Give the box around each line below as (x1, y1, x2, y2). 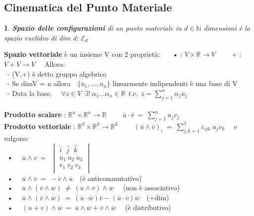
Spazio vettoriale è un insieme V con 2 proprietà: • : (4, 49, 182, 59)
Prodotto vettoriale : (4, 121, 76, 131)
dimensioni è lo (204, 23, 250, 33)
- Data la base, (7, 87, 52, 98)
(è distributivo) (125, 202, 171, 212)
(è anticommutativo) (80, 173, 142, 183)
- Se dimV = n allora (7, 78, 71, 88)
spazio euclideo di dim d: (4, 32, 79, 43)
